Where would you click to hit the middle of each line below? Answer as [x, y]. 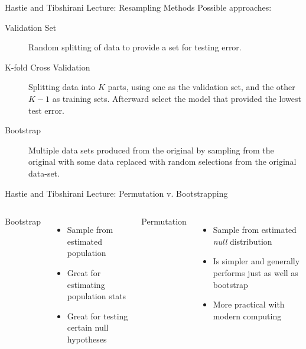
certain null [88, 327]
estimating [86, 284]
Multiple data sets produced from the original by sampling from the [151, 150]
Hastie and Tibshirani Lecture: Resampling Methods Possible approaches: [138, 7]
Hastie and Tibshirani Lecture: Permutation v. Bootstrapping [116, 193]
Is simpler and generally [256, 261]
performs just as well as [255, 272]
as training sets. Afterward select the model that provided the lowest [177, 98]
